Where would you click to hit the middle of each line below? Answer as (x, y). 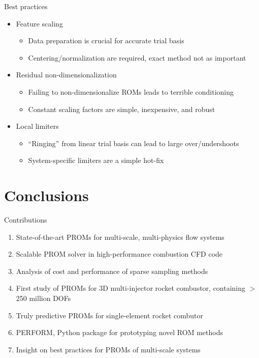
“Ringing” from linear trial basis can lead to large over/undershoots (134, 143)
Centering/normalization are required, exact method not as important (137, 57)
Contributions (26, 220)
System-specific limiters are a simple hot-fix (96, 160)
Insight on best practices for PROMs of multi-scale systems (108, 349)
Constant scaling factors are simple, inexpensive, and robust (122, 109)
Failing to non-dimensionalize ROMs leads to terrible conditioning (131, 91)
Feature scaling (39, 23)
